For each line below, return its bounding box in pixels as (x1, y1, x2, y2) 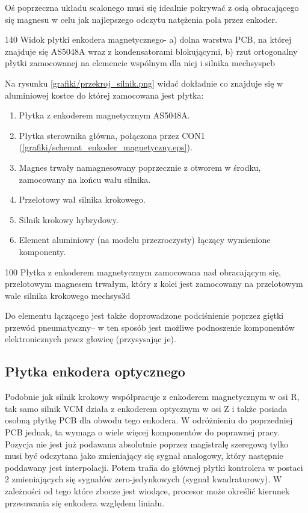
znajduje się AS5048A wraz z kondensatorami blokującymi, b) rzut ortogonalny (5, 45, 298, 57)
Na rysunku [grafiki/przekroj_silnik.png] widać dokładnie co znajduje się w (5, 76, 283, 89)
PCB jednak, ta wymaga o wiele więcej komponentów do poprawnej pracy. (5, 426, 280, 438)
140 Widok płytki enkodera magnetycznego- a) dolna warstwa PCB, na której (5, 33, 292, 46)
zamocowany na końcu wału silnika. (19, 173, 151, 185)
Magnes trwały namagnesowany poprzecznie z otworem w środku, (19, 161, 261, 173)
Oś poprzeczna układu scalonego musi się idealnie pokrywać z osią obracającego (5, 1, 299, 13)
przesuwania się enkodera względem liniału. (5, 496, 165, 509)
